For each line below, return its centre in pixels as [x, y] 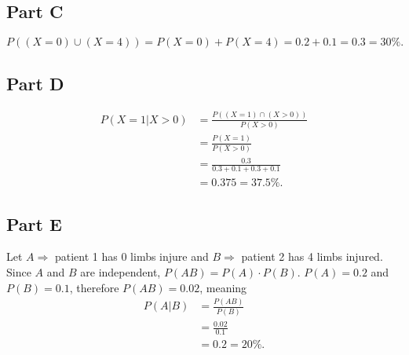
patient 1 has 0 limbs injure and [131, 256]
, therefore [94, 287]
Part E [34, 223]
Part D [35, 83]
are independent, [121, 271]
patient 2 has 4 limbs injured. [312, 256]
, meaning [223, 287]
